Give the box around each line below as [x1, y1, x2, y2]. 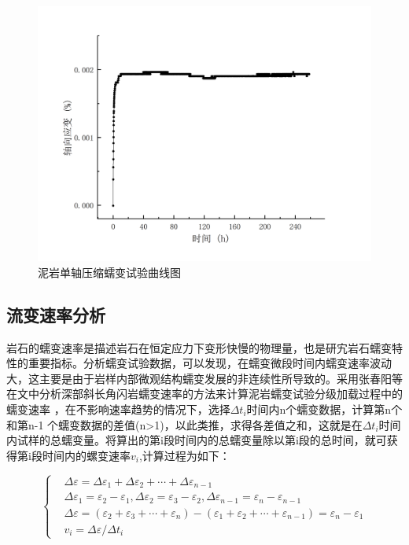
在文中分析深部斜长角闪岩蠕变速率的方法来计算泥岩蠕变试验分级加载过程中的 [6, 385, 403, 402]
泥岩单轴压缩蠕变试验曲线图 [38, 263, 181, 280]
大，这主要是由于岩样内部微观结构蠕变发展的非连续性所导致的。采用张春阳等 [6, 370, 403, 386]
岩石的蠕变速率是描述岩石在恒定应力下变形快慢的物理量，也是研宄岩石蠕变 [6, 339, 392, 355]
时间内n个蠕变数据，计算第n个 [246, 400, 403, 417]
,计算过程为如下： [138, 447, 230, 463]
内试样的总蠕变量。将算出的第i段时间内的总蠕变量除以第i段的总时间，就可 [6, 432, 387, 448]
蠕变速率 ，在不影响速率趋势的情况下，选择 [6, 400, 230, 417]
